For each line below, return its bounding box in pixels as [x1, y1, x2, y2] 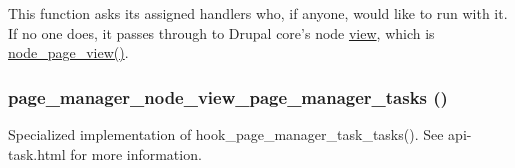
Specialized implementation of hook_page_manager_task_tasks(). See [8, 124, 444, 144]
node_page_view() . [8, 42, 129, 63]
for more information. [70, 143, 202, 164]
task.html [8, 143, 66, 164]
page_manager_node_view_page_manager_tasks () [8, 84, 448, 109]
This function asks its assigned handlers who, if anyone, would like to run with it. [8, 3, 508, 23]
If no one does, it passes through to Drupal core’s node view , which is [8, 22, 435, 43]
